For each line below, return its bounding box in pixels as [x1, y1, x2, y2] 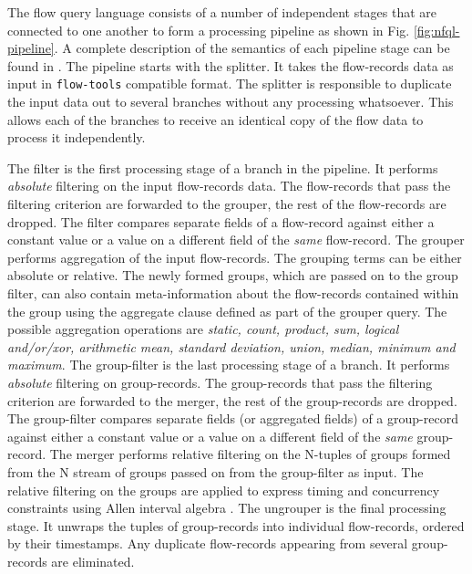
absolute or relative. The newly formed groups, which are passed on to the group [7, 266, 458, 285]
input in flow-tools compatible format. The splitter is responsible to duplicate [7, 74, 452, 93]
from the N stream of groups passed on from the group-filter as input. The [7, 462, 424, 481]
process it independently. [7, 128, 146, 147]
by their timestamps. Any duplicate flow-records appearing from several [7, 534, 408, 553]
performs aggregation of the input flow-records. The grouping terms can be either [7, 247, 462, 266]
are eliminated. [51, 551, 135, 570]
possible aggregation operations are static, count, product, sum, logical [7, 319, 399, 339]
